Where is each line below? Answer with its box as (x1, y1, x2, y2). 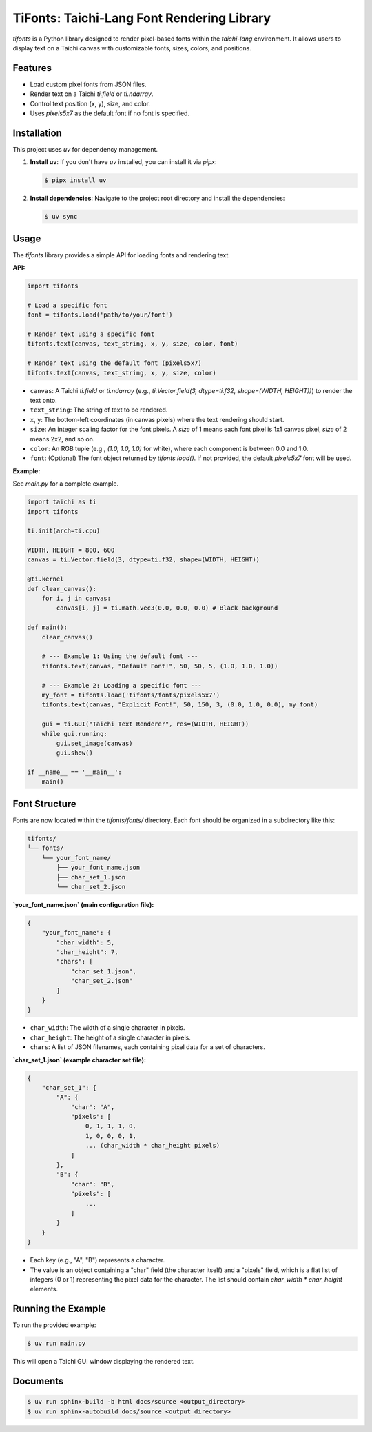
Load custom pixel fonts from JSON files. (30, 80, 147, 88)
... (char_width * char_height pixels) (85, 1142, 220, 1150)
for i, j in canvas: (41, 595, 112, 603)
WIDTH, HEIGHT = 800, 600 (27, 546, 115, 555)
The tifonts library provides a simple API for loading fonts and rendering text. (12, 250, 231, 259)
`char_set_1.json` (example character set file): (12, 1055, 146, 1064)
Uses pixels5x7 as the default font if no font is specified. (30, 109, 189, 117)
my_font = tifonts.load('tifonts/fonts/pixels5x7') (41, 690, 220, 699)
